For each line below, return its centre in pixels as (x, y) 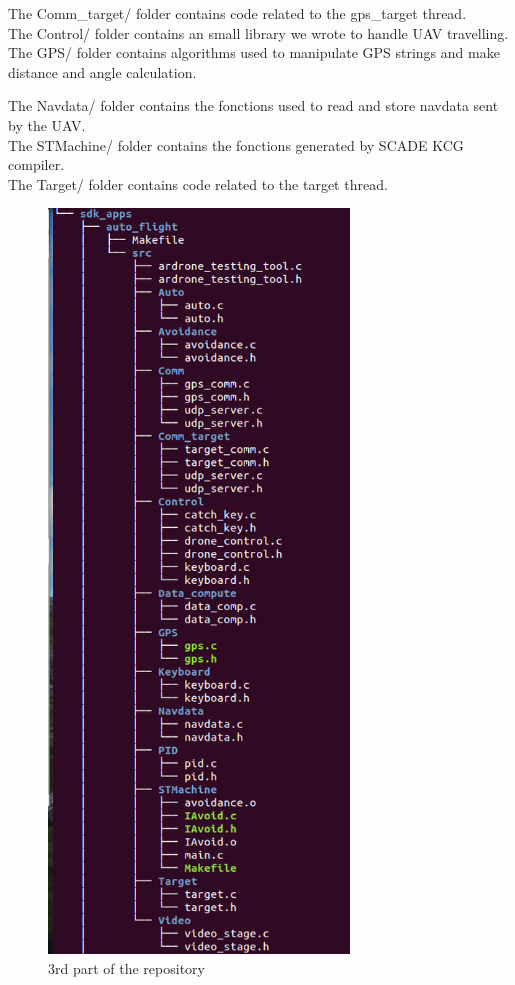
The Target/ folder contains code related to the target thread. (198, 183)
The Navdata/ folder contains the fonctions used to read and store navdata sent (253, 105)
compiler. (36, 164)
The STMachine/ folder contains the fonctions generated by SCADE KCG (236, 144)
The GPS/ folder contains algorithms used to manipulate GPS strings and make (254, 52)
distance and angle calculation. (102, 71)
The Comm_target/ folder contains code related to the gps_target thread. (237, 13)
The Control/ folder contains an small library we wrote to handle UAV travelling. (258, 32)
